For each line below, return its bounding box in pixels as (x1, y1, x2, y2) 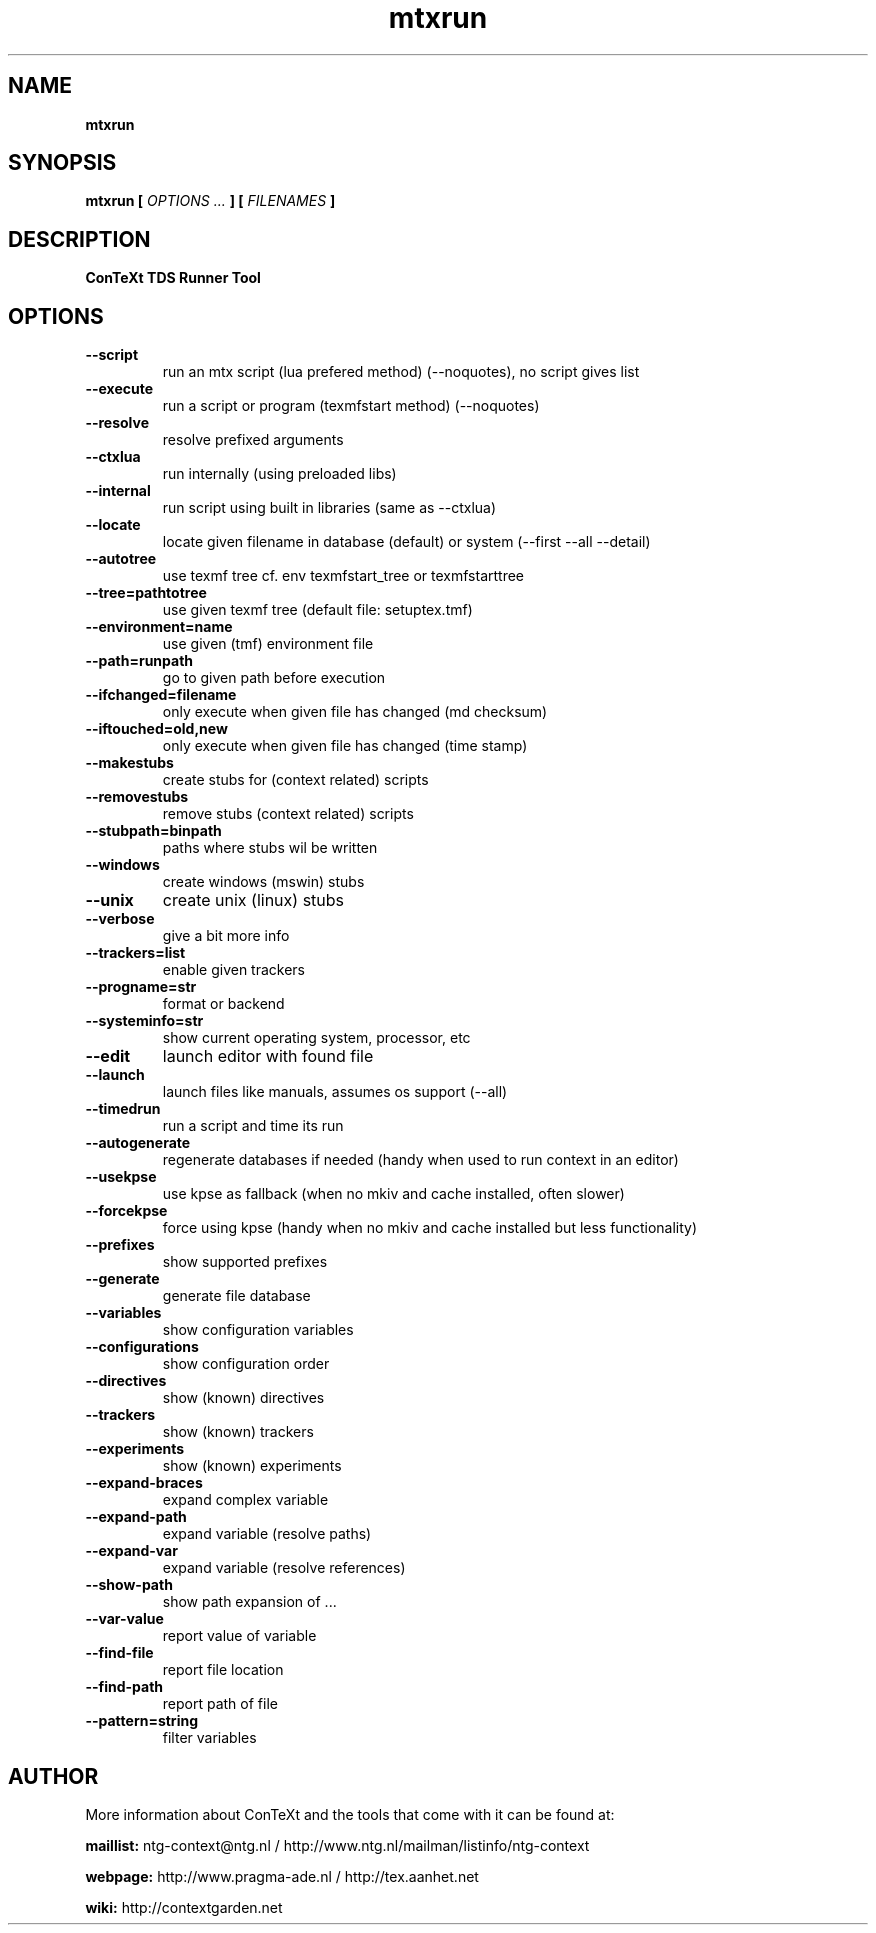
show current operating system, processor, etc (162, 1029, 471, 1047)
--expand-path (85, 1508, 187, 1526)
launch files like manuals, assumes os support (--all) (162, 1083, 508, 1101)
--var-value (85, 1610, 164, 1628)
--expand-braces (85, 1474, 203, 1492)
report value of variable (162, 1627, 317, 1645)
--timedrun (85, 1100, 161, 1118)
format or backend (162, 995, 285, 1013)
